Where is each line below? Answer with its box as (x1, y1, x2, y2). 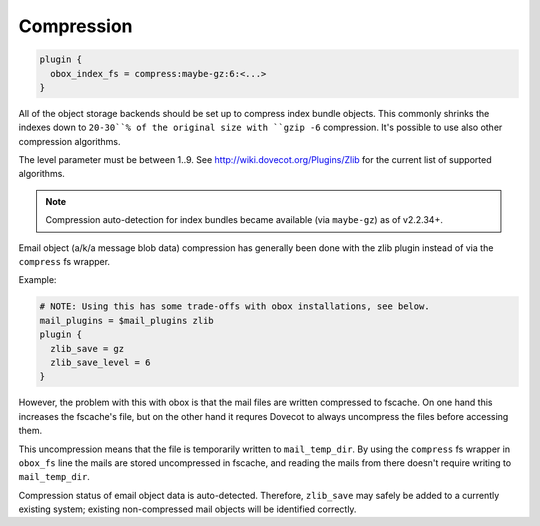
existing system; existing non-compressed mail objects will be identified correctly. (18, 503, 357, 515)
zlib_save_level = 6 (50, 356, 151, 368)
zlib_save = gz (50, 343, 125, 354)
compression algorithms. (18, 135, 121, 147)
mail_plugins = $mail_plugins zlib (39, 315, 214, 326)
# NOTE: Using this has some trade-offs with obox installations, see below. (39, 301, 430, 312)
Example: (18, 274, 57, 286)
